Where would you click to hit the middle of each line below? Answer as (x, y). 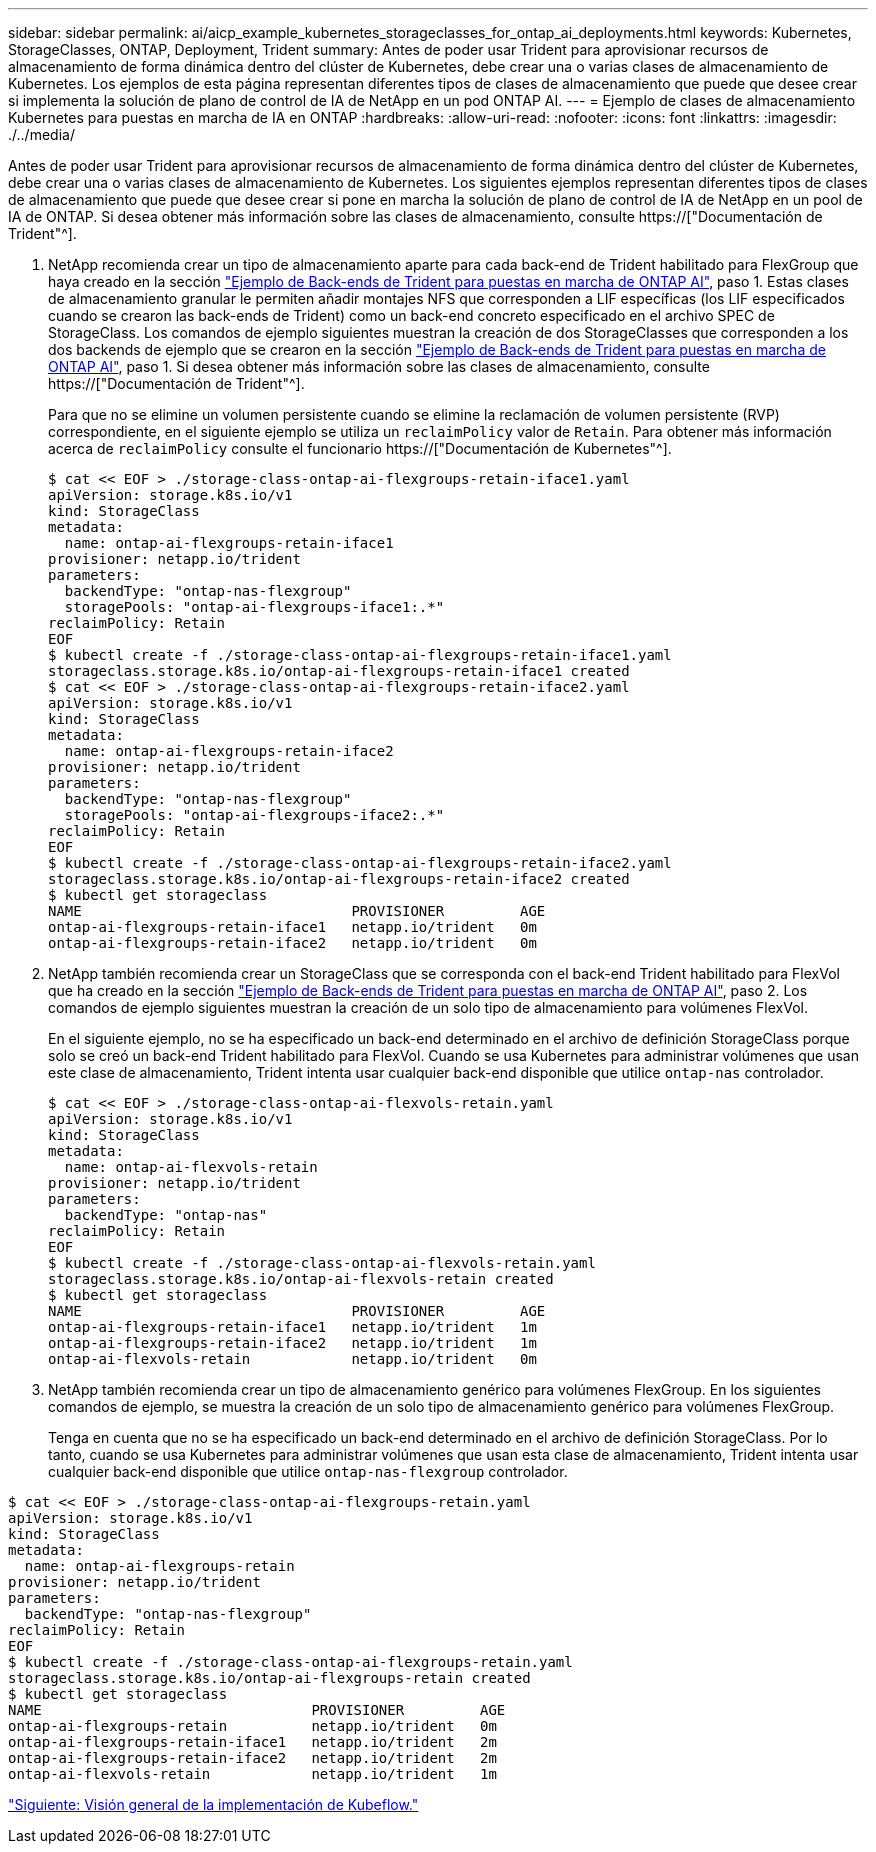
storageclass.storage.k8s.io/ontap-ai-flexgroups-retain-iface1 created (339, 671)
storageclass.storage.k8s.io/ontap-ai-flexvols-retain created (301, 1279)
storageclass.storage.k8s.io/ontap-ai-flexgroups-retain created (269, 1678)
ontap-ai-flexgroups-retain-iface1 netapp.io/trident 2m (252, 1742)
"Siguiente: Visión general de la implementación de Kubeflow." (213, 1804)
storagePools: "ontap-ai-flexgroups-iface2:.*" (254, 815)
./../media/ (41, 134)
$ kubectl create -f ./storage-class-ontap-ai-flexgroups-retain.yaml (290, 1662)
